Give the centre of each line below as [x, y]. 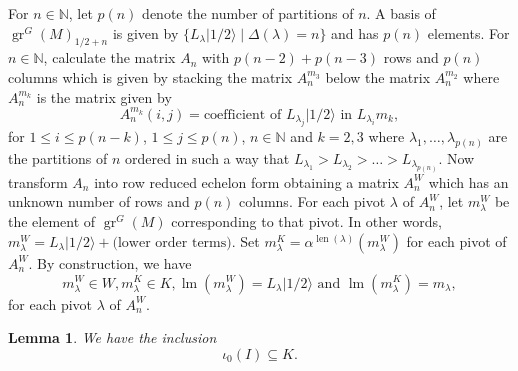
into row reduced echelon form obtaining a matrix [246, 181]
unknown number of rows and [99, 201]
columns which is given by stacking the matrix [150, 76]
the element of [52, 221]
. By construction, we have [110, 262]
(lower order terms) [172, 242]
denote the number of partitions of [248, 13]
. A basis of [401, 13]
